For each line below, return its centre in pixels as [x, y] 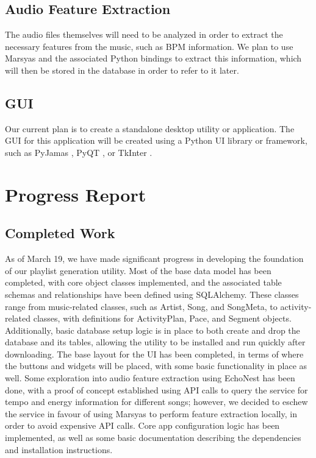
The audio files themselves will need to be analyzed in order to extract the [144, 34]
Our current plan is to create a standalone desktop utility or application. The [150, 128]
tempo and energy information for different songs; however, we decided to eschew [156, 402]
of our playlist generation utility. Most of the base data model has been [138, 270]
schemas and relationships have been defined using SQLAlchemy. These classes [152, 294]
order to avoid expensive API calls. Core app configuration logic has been [142, 425]
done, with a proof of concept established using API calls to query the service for [156, 389]
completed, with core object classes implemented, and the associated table [143, 282]
